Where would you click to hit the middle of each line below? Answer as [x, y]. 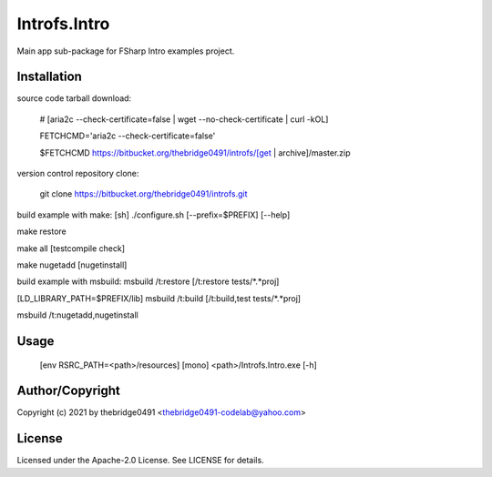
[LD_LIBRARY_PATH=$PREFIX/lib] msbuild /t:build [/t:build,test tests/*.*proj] [159, 298]
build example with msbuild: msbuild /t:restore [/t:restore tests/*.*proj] [148, 281]
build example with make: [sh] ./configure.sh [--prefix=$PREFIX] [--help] [154, 215]
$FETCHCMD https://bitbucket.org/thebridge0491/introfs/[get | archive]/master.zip [195, 152]
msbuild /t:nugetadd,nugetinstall [77, 315]
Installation [49, 77]
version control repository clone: [78, 174]
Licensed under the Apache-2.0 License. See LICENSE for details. [140, 461]
